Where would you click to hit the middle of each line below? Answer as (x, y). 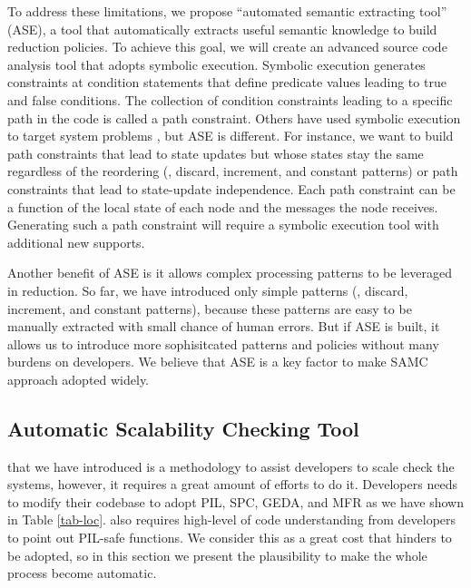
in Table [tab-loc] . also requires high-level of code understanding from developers (232, 519)
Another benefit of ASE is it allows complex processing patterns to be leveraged (230, 273)
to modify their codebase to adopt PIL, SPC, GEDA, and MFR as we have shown (236, 501)
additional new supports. (76, 242)
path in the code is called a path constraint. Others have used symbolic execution (234, 118)
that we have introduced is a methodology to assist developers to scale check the (231, 466)
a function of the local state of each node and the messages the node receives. (223, 206)
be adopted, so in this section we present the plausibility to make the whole (217, 555)
